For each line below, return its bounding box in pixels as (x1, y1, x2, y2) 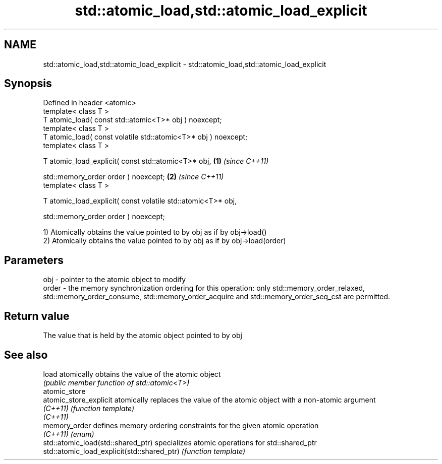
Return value (4, 309, 70, 322)
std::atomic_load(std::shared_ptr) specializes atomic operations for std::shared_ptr (43, 438, 317, 447)
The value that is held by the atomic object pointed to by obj (43, 331, 242, 340)
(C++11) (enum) (43, 429, 94, 438)
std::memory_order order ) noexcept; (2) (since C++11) (43, 172, 224, 181)
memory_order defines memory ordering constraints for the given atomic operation (43, 421, 319, 430)
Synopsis (4, 77, 52, 90)
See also (4, 348, 48, 361)
